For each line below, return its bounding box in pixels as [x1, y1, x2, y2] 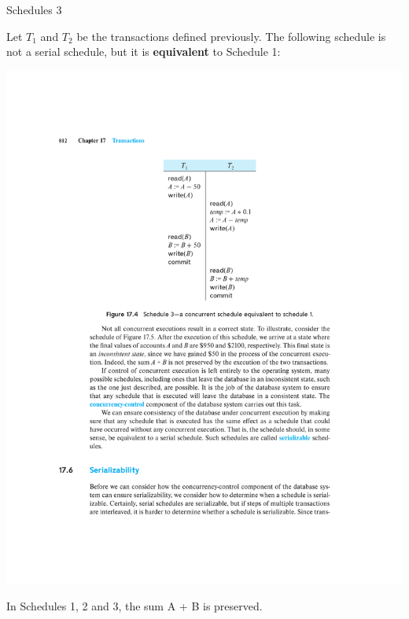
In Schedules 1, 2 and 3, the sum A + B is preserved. [6, 597, 263, 613]
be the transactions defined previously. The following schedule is [76, 28, 386, 44]
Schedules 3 [6, 2, 62, 17]
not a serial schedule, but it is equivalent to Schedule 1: [6, 43, 281, 60]
